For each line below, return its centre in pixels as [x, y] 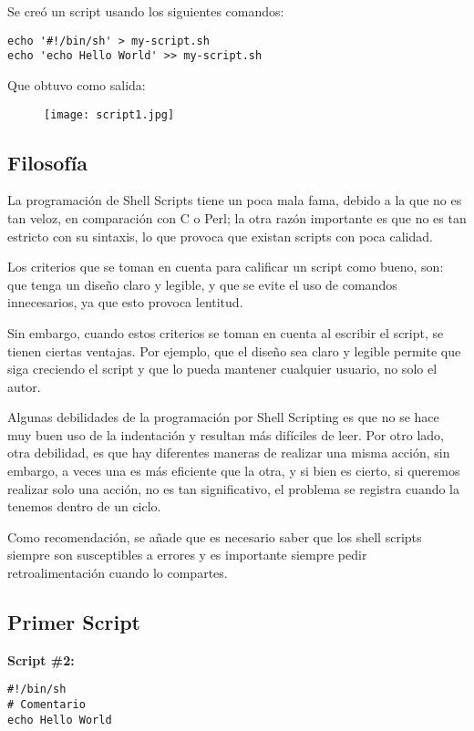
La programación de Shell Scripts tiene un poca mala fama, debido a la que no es [235, 200]
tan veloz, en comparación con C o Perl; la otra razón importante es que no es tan [237, 217]
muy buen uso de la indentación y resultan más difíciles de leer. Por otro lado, [226, 434]
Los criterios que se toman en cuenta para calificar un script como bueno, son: [226, 267]
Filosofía [48, 162]
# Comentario [46, 705]
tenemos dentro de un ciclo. [84, 506]
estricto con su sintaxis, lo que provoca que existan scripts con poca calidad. [220, 236]
